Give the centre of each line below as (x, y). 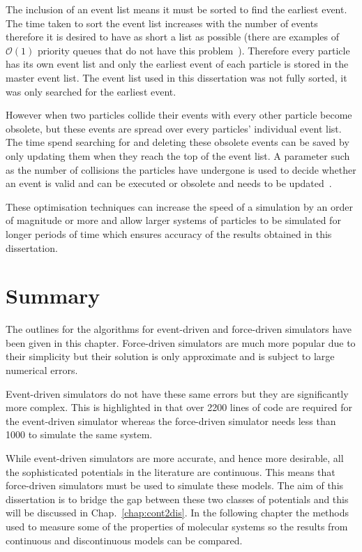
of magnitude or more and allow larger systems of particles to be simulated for (173, 220)
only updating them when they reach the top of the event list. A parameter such (178, 155)
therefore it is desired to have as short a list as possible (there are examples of (173, 37)
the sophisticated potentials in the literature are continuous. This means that (171, 471)
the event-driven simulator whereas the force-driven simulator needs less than (171, 420)
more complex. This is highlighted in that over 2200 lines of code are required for (179, 407)
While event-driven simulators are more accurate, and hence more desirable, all (175, 457)
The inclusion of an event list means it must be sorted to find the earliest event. (176, 9)
